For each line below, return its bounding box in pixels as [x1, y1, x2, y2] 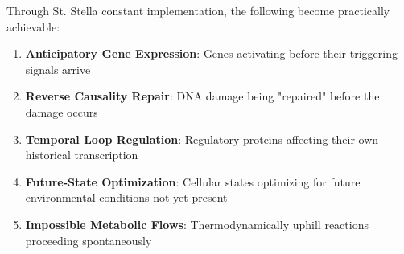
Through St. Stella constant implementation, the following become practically [6, 2, 390, 18]
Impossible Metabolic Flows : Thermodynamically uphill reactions [25, 215, 369, 232]
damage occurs [25, 103, 98, 120]
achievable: [6, 18, 60, 35]
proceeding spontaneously [25, 231, 152, 248]
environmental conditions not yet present [25, 189, 228, 206]
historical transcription [25, 146, 138, 163]
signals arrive [25, 60, 91, 77]
